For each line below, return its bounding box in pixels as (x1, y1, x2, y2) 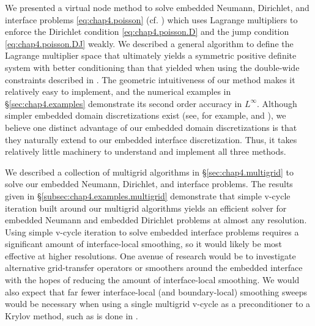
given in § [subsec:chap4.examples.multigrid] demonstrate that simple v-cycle (5, 189, 291, 202)
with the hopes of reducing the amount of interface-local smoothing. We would (5, 273, 300, 286)
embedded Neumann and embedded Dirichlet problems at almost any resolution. (5, 213, 307, 226)
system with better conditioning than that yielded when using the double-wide (5, 61, 300, 73)
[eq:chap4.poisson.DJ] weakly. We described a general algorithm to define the (5, 37, 294, 50)
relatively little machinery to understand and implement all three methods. (5, 145, 286, 158)
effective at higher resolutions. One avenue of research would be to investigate (5, 249, 296, 262)
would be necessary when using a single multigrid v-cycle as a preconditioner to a (5, 297, 311, 310)
